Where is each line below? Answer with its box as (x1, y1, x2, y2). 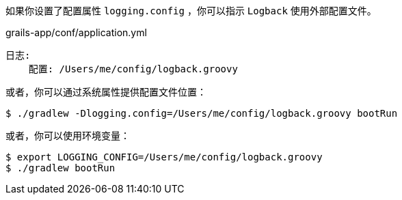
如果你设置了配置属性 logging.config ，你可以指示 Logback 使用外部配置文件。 (5, 5, 377, 16)
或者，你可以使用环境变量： (5, 130, 130, 141)
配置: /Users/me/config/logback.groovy (28, 63, 238, 74)
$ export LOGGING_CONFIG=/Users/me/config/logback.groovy (5, 152, 323, 162)
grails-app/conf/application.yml (5, 27, 147, 38)
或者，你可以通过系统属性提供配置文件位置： (5, 86, 206, 98)
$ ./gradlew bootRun (5, 162, 116, 173)
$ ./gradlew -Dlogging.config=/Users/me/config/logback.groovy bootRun (5, 108, 398, 119)
